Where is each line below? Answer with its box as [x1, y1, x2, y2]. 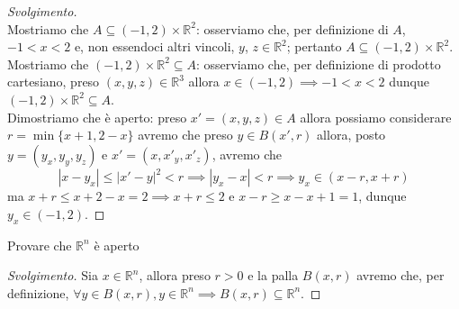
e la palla [247, 266, 299, 285]
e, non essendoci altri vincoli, [74, 37, 235, 56]
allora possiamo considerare [300, 107, 452, 126]
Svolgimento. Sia [7, 266, 98, 285]
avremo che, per [356, 266, 445, 285]
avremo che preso [138, 125, 233, 144]
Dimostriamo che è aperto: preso [7, 107, 187, 126]
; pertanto [286, 37, 342, 56]
